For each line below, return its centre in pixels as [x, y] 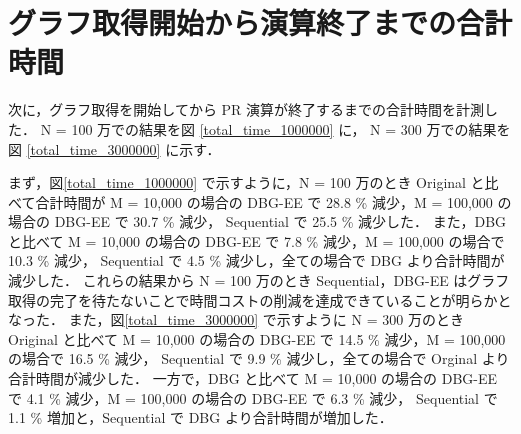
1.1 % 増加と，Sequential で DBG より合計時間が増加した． [200, 417]
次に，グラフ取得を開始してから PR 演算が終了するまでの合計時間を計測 [246, 109]
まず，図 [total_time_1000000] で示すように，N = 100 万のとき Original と [246, 182]
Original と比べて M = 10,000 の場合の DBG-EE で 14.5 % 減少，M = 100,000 [257, 338]
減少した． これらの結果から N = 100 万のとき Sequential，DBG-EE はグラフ [259, 280]
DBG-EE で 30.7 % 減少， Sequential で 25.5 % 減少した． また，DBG [280, 221]
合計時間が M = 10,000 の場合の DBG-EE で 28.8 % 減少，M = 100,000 [264, 201]
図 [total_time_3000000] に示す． [114, 148]
